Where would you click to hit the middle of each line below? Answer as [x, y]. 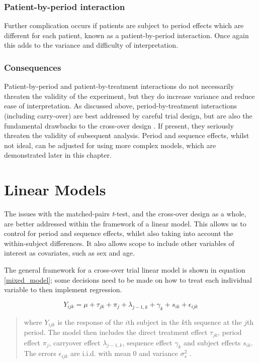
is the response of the [90, 322]
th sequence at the [213, 322]
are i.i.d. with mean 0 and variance [124, 353]
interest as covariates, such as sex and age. [69, 253]
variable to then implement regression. [63, 289]
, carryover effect [75, 342]
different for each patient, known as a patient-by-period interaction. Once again [126, 35]
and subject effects [212, 342]
